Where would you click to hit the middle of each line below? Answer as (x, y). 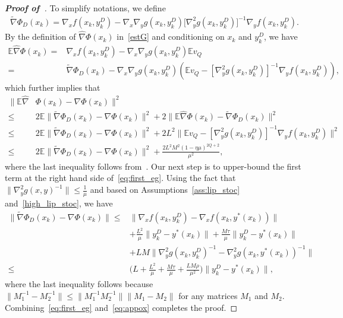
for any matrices (208, 295)
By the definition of (40, 36)
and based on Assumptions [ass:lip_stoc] (165, 189)
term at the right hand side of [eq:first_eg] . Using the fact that (120, 178)
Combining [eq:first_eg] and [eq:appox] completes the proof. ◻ (121, 307)
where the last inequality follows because (79, 284)
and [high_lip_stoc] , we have (59, 203)
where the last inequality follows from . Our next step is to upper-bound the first (153, 166)
